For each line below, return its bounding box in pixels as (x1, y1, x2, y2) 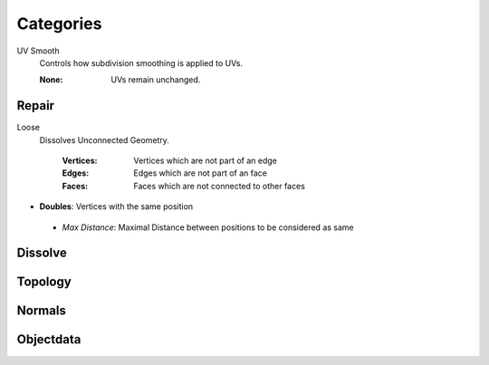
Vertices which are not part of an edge (133, 155, 278, 167)
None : (39, 74, 63, 85)
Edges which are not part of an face (133, 168, 267, 178)
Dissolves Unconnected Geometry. (39, 134, 169, 145)
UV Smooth (16, 45, 60, 56)
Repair (16, 98, 54, 113)
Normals (16, 303, 67, 319)
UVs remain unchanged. (110, 74, 201, 85)
